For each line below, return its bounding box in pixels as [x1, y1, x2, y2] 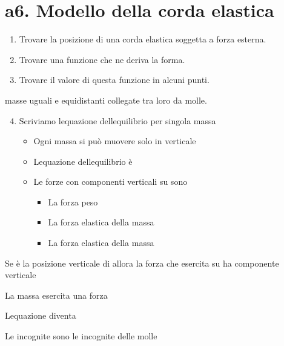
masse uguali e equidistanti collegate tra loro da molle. [5, 93, 207, 106]
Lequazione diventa [5, 309, 76, 322]
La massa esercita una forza [5, 288, 108, 301]
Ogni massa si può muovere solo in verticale [33, 135, 196, 147]
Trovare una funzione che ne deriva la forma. [19, 53, 185, 65]
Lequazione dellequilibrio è [33, 155, 133, 167]
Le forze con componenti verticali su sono [33, 175, 188, 188]
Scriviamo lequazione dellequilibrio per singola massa [19, 114, 216, 127]
